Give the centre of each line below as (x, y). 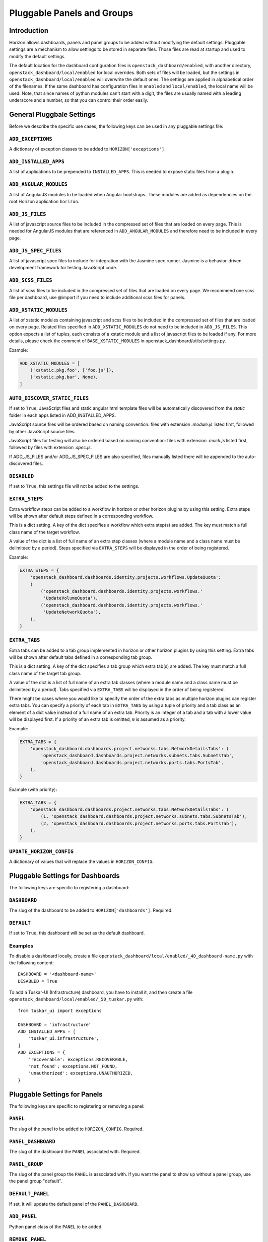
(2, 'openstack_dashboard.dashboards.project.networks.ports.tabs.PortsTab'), (139, 823)
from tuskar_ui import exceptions (60, 1010)
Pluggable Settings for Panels (56, 1094)
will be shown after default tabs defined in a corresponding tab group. (81, 657)
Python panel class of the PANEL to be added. (56, 1227)
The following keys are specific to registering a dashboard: (69, 888)
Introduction (29, 31)
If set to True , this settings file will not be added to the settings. (74, 486)
